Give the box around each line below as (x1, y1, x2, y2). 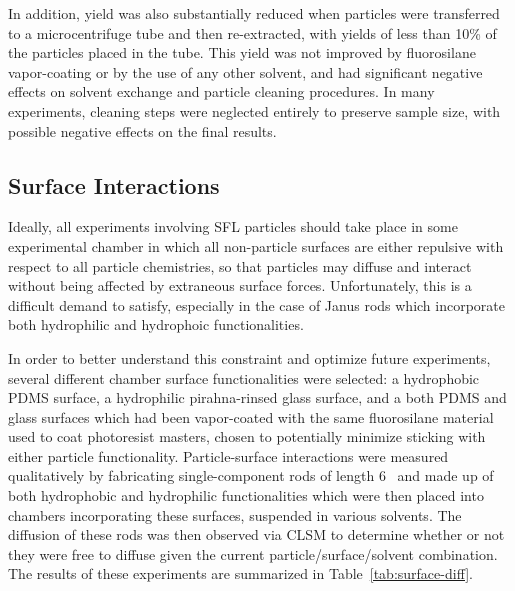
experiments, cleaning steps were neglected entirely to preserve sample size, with (8, 100, 501, 121)
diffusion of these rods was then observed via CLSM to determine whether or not (8, 524, 505, 545)
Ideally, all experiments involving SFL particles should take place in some (8, 216, 458, 237)
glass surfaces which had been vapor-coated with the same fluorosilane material (8, 406, 494, 427)
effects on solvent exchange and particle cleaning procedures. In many (8, 81, 435, 102)
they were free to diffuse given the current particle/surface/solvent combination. (8, 543, 498, 564)
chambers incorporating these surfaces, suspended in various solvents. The (8, 504, 462, 525)
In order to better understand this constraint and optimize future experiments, (8, 347, 491, 368)
